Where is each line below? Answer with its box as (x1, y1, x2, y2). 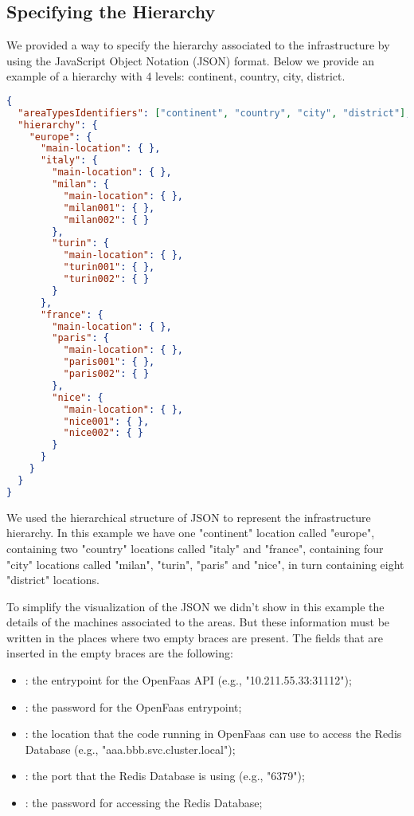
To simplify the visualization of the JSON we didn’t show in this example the (6, 598, 385, 614)
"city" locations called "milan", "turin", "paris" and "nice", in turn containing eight (6, 555, 404, 572)
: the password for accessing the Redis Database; (25, 794, 263, 811)
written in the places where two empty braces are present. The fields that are (6, 629, 383, 645)
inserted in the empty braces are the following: (6, 645, 233, 661)
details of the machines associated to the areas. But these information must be (6, 614, 390, 630)
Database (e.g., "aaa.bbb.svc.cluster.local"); (25, 740, 236, 757)
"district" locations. (6, 571, 100, 588)
